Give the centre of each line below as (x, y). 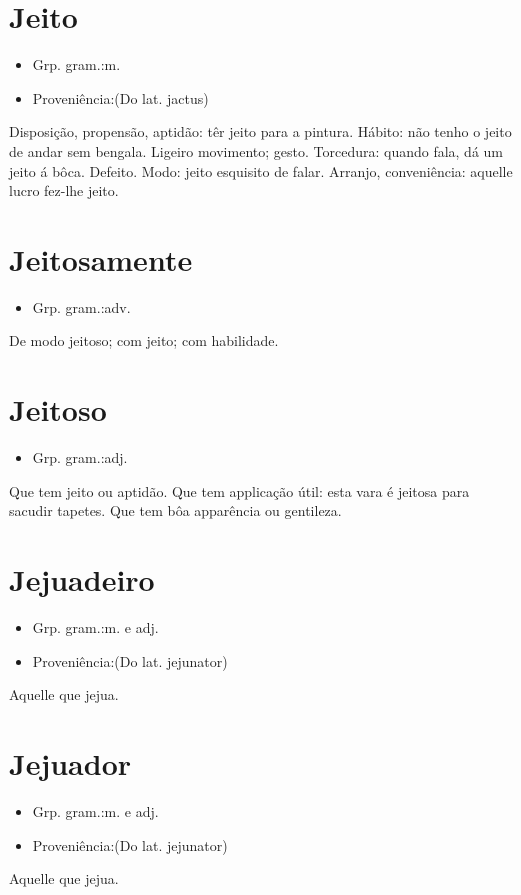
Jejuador (70, 763)
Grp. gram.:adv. (81, 306)
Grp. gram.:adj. (80, 457)
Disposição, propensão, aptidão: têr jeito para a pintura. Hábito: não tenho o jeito (260, 131)
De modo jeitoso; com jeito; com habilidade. (144, 340)
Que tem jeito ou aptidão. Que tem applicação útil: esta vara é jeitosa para (239, 490)
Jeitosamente (101, 258)
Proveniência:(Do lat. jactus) (120, 97)
